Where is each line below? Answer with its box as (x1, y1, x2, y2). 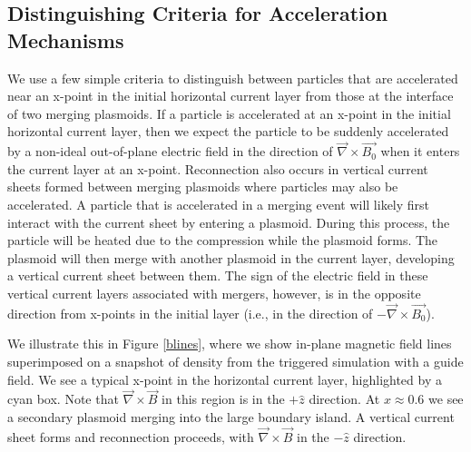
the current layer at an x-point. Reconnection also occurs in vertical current (7, 159, 428, 178)
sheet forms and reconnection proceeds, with (7, 427, 254, 446)
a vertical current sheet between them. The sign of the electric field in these (7, 266, 428, 285)
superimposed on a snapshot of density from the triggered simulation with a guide (7, 351, 464, 370)
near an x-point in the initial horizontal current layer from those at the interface (7, 86, 454, 105)
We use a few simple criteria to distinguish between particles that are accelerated (7, 68, 458, 87)
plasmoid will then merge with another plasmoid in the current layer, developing (7, 248, 455, 267)
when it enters (380, 142, 460, 161)
